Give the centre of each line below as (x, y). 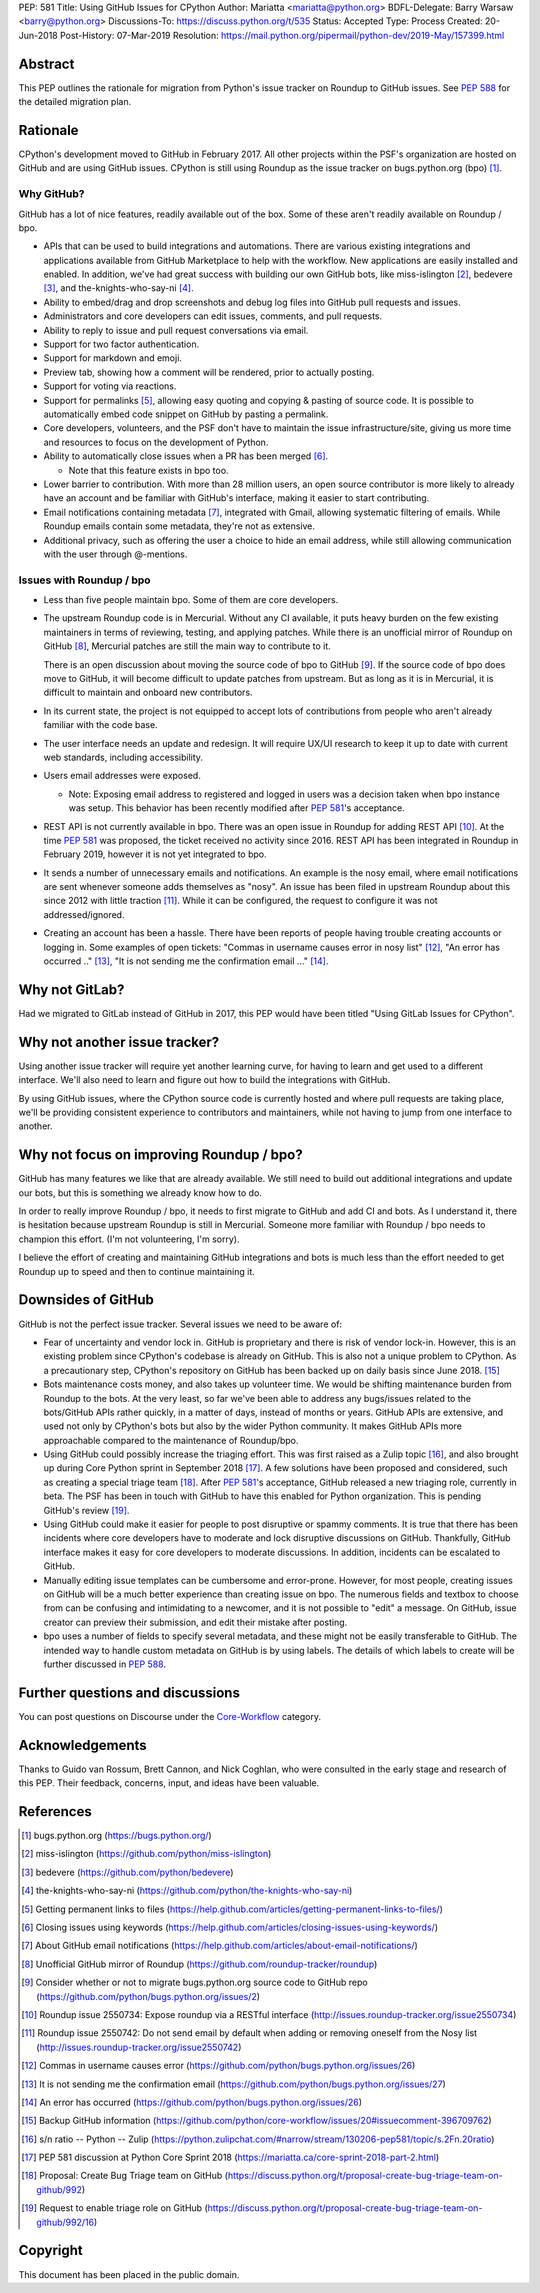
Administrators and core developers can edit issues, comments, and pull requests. (213, 316)
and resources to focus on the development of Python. (156, 442)
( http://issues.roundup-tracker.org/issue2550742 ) (139, 2047)
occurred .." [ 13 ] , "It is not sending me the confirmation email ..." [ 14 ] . (186, 961)
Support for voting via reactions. (110, 386)
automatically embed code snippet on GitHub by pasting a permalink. (186, 414)
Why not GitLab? (71, 989)
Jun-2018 (38, 35)
